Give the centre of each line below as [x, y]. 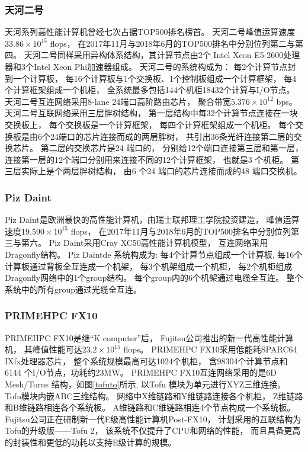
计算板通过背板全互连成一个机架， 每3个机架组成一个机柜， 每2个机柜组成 [149, 266]
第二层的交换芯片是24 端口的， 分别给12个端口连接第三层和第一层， [172, 148]
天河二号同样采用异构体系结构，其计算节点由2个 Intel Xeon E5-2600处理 [162, 55]
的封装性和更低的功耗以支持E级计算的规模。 [91, 442]
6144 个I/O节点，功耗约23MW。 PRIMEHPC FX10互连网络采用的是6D [141, 372]
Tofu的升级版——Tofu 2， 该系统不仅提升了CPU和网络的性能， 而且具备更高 [153, 430]
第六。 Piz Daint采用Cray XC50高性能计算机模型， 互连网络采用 [145, 243]
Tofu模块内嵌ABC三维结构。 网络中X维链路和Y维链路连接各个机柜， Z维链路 [154, 395]
